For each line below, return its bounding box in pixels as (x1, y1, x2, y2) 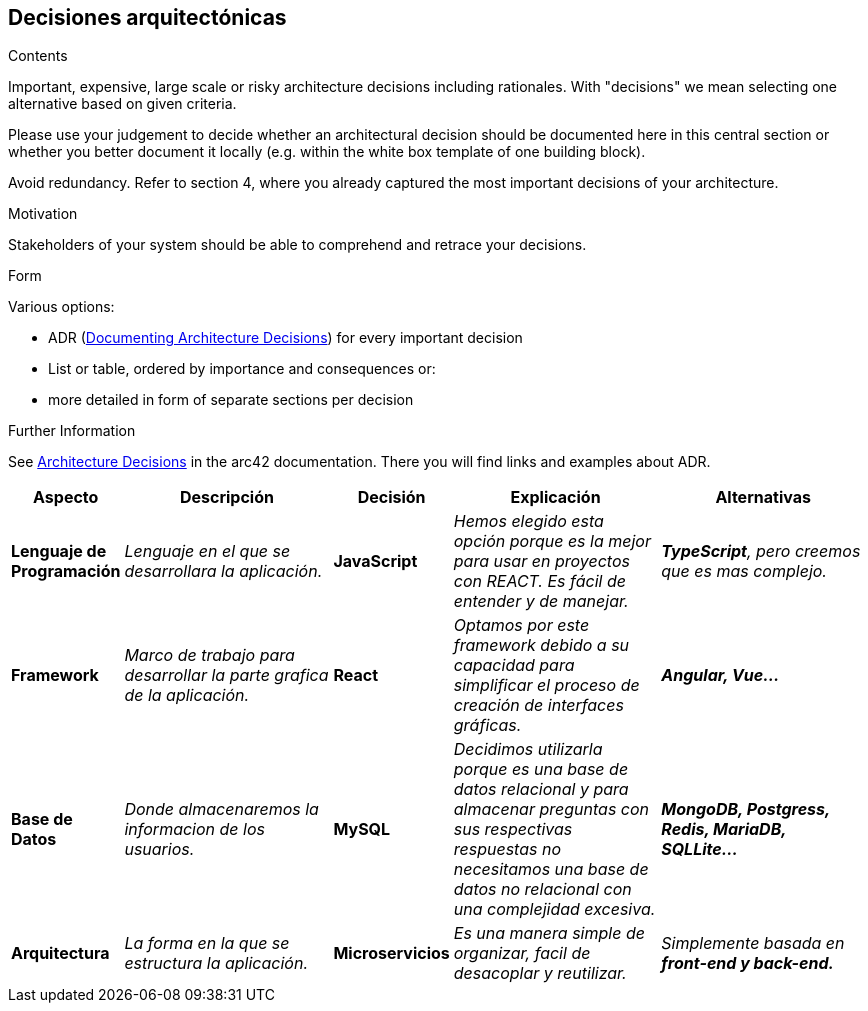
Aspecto (33, 487, 99, 508)
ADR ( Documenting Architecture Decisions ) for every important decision (48, 329, 523, 347)
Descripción (179, 487, 274, 508)
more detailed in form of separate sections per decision (48, 391, 414, 409)
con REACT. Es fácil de (453, 571, 626, 592)
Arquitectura (11, 943, 110, 964)
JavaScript (333, 551, 418, 572)
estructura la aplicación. (124, 953, 308, 974)
